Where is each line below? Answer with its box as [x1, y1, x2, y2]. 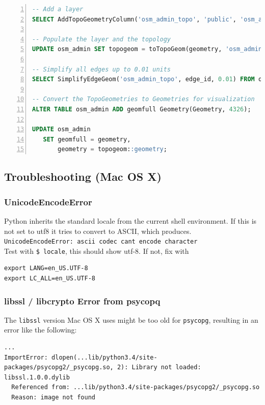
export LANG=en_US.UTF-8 [4, 265, 88, 272]
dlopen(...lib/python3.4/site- [51, 353, 157, 361]
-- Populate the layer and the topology [32, 35, 171, 43]
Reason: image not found [11, 394, 95, 401]
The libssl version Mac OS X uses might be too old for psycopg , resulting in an [4, 314, 258, 325]
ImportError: [4, 353, 48, 361]
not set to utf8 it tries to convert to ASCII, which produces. [4, 225, 192, 236]
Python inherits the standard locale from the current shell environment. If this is [4, 215, 257, 226]
